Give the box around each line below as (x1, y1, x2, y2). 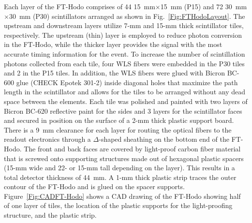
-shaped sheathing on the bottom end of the (99, 134, 229, 144)
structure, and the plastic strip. (4, 210, 97, 220)
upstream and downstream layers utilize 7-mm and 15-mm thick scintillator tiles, (4, 20, 244, 30)
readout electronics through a (4, 134, 91, 144)
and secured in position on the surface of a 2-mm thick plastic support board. (4, 115, 234, 125)
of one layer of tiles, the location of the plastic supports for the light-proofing (4, 200, 233, 210)
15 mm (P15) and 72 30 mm (160, 1, 247, 11)
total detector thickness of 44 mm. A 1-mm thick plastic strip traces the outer (4, 172, 237, 182)
